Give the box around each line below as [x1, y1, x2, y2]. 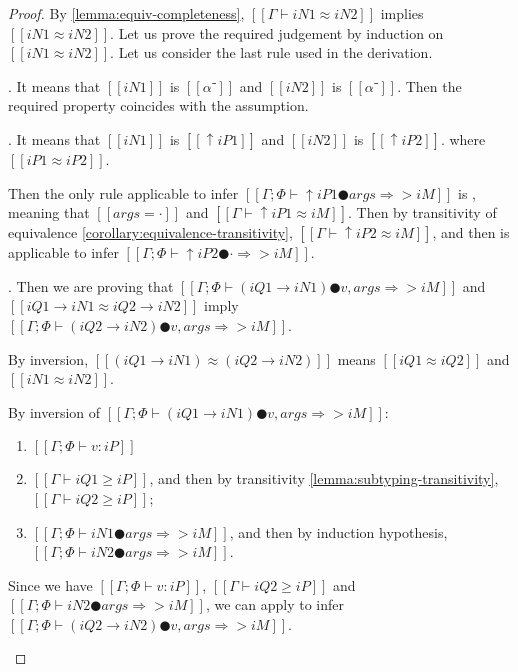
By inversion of [8, 401, 101, 422]
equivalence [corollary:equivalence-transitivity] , [8, 222, 293, 243]
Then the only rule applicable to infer [8, 182, 239, 203]
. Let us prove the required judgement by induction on [110, 22, 444, 43]
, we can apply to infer [205, 594, 345, 615]
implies [380, 3, 424, 23]
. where [440, 128, 486, 149]
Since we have [8, 574, 93, 595]
